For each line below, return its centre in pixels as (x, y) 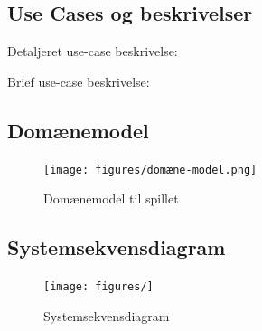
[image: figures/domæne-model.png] (150, 170)
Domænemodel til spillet (111, 199)
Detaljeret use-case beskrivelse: (93, 51)
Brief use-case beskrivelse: (79, 81)
